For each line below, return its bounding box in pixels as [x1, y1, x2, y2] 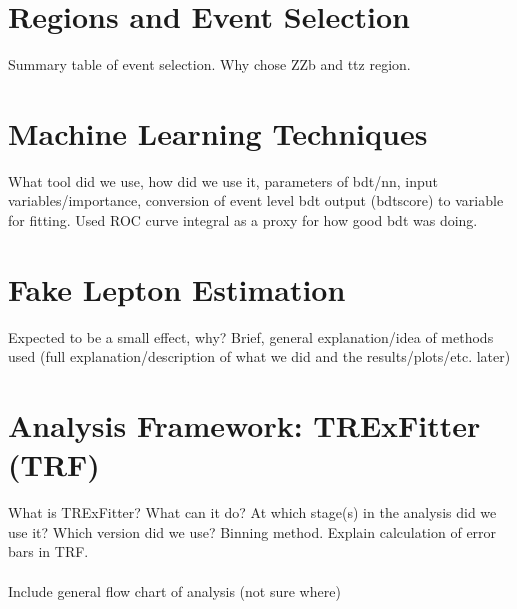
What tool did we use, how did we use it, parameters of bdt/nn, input [8, 170, 439, 191]
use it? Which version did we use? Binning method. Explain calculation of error [8, 521, 497, 542]
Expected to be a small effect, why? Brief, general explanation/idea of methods [8, 326, 494, 347]
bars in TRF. [8, 541, 89, 562]
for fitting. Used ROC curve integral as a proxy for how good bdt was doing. [8, 210, 478, 231]
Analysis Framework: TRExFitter [8, 405, 481, 446]
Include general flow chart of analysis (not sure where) [8, 580, 341, 601]
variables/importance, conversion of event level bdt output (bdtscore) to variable [8, 190, 504, 211]
